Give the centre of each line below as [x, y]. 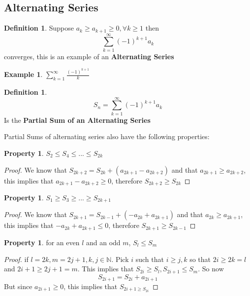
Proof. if [16, 259]
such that [150, 259]
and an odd [103, 242]
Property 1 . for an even [42, 242]
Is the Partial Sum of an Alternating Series [77, 120]
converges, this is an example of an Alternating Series [89, 56]
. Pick [120, 259]
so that [200, 259]
